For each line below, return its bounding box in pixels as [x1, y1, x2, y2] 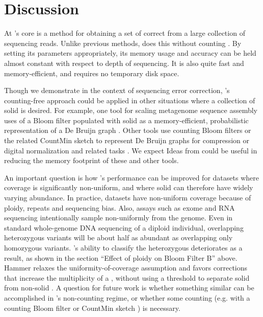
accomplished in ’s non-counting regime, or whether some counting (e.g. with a [4, 292, 250, 303]
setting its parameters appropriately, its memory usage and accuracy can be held [4, 48, 256, 58]
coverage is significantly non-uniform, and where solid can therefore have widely [4, 182, 253, 193]
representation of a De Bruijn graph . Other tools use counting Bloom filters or [4, 125, 251, 135]
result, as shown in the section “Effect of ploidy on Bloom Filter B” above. [4, 252, 238, 263]
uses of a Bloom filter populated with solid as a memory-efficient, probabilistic [4, 115, 249, 125]
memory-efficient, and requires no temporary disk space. [4, 67, 179, 78]
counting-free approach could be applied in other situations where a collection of [4, 95, 255, 105]
